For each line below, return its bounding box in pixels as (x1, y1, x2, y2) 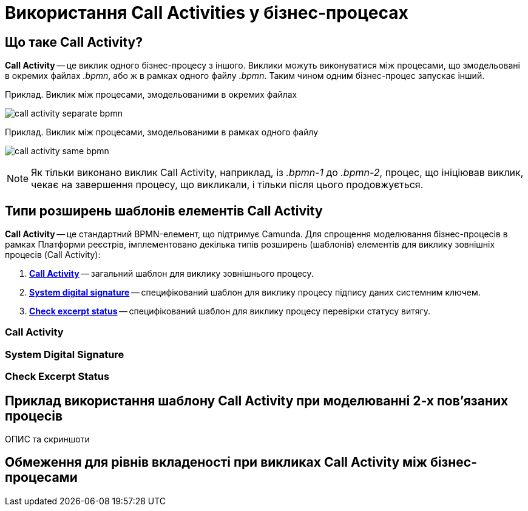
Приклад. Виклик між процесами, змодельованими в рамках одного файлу (5, 127, 319, 138)
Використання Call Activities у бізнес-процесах (5, 2, 408, 23)
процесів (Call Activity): (5, 249, 101, 260)
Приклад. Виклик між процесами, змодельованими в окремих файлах (5, 89, 297, 100)
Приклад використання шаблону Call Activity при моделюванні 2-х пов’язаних (5, 393, 509, 408)
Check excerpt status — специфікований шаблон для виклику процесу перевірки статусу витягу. (29, 306, 431, 317)
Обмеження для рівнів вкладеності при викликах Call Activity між (5, 455, 427, 470)
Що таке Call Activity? (5, 34, 143, 50)
